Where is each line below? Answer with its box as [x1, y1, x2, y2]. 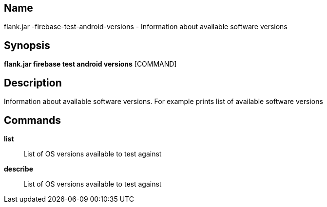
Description [4, 76, 62, 89]
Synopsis [4, 39, 50, 52]
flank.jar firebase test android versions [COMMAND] [4, 60, 177, 69]
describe [4, 164, 33, 173]
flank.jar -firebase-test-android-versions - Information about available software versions [4, 22, 288, 31]
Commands [4, 114, 61, 126]
